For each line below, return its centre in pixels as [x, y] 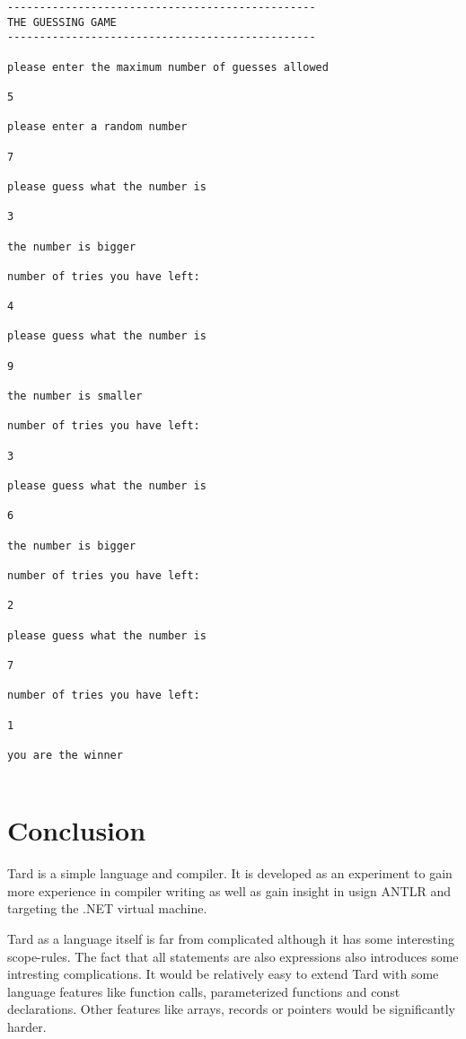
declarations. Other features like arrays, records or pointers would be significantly [231, 1009]
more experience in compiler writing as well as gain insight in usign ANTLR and [229, 890]
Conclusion [77, 830]
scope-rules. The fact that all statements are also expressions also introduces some [233, 956]
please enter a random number [97, 127]
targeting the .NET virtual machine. [107, 908]
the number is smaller [75, 396]
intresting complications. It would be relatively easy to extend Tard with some [223, 974]
